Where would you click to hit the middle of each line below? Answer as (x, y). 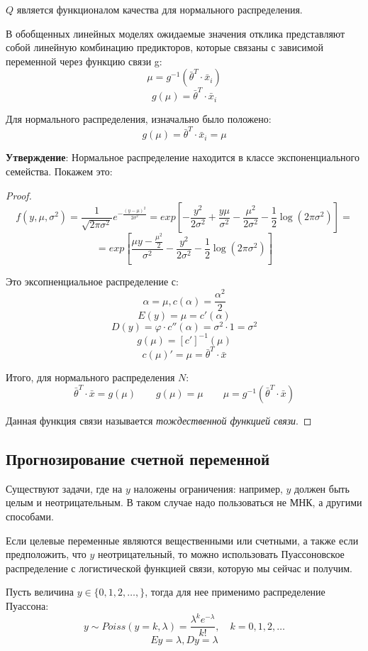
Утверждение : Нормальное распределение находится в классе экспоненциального (183, 157)
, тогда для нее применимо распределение (235, 592)
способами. (30, 516)
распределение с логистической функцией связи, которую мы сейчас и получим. (179, 568)
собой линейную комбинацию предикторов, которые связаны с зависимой (165, 47)
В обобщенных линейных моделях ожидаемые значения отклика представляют (175, 33)
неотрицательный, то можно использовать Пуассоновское (221, 554)
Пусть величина (40, 592)
